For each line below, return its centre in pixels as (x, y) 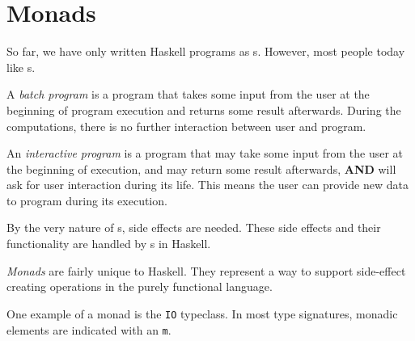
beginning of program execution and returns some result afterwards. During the (204, 109)
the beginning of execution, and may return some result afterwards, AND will (201, 168)
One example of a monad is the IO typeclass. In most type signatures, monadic (202, 313)
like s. (21, 67)
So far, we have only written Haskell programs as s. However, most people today (206, 51)
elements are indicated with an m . (89, 329)
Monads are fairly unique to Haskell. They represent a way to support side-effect (206, 270)
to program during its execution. (87, 200)
